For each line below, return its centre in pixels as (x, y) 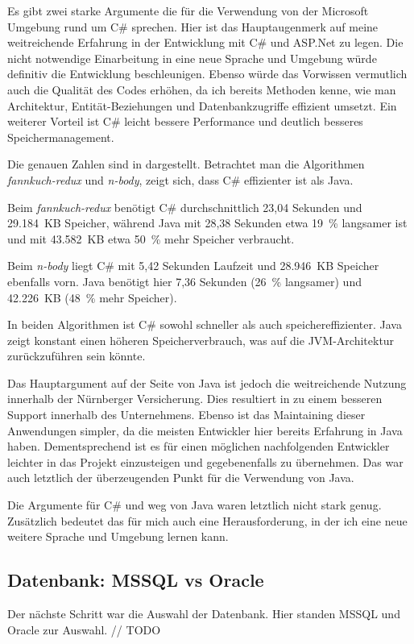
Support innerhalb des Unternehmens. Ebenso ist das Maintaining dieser (186, 415)
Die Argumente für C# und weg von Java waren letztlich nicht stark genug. (195, 505)
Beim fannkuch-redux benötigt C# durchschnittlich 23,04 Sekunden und (185, 207)
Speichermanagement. (61, 137)
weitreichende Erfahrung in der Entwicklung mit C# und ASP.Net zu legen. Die (205, 42)
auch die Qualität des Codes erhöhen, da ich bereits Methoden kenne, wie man (202, 89)
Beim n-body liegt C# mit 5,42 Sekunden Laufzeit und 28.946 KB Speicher (193, 266)
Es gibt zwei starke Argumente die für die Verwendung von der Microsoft (188, 10)
